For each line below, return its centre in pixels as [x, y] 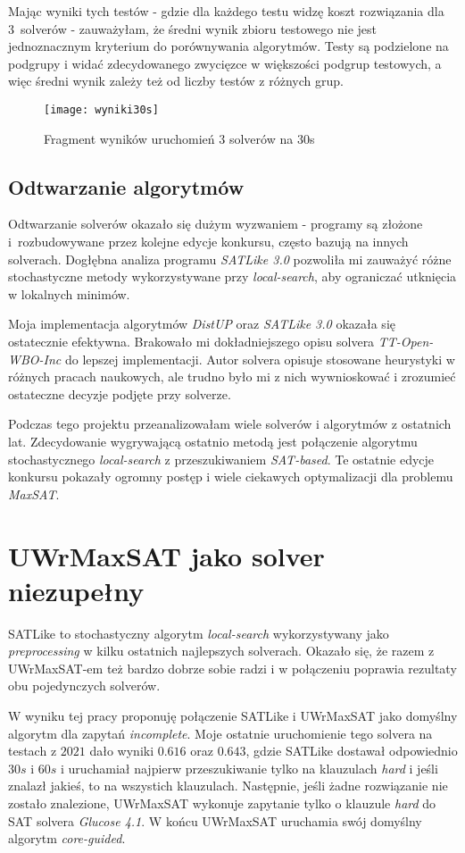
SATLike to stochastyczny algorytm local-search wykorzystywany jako [199, 633]
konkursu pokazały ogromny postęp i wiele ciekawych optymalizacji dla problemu [231, 477]
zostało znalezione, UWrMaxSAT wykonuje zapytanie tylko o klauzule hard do [222, 803]
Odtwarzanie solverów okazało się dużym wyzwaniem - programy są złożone [216, 224]
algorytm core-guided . [67, 838]
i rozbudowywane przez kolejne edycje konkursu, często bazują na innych [208, 242]
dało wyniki [122, 751]
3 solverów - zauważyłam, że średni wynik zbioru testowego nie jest [192, 28]
